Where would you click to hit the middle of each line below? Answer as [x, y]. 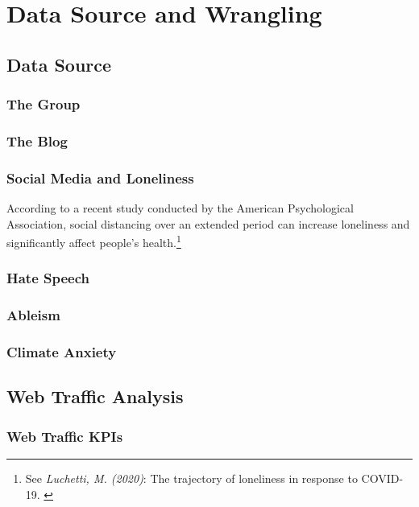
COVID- [382, 478]
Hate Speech [48, 278]
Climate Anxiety [62, 352]
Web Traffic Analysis [95, 396]
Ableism [33, 315]
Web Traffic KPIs [65, 436]
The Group [44, 104]
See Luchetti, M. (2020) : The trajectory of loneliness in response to [191, 478]
